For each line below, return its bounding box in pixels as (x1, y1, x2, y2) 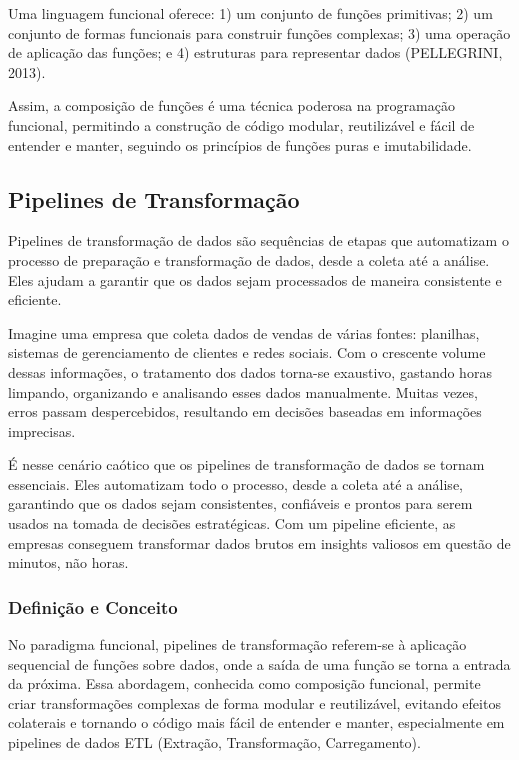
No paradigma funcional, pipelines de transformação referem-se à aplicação (8, 634, 467, 655)
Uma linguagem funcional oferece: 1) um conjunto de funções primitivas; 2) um (8, 3, 493, 23)
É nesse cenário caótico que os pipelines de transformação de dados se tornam (8, 454, 485, 475)
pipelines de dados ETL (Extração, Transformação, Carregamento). (8, 732, 421, 753)
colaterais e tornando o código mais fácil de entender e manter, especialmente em (8, 712, 505, 733)
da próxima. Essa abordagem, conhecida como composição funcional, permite (8, 673, 481, 694)
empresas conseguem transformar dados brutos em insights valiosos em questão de (8, 532, 511, 553)
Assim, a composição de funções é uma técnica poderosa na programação (8, 95, 455, 116)
